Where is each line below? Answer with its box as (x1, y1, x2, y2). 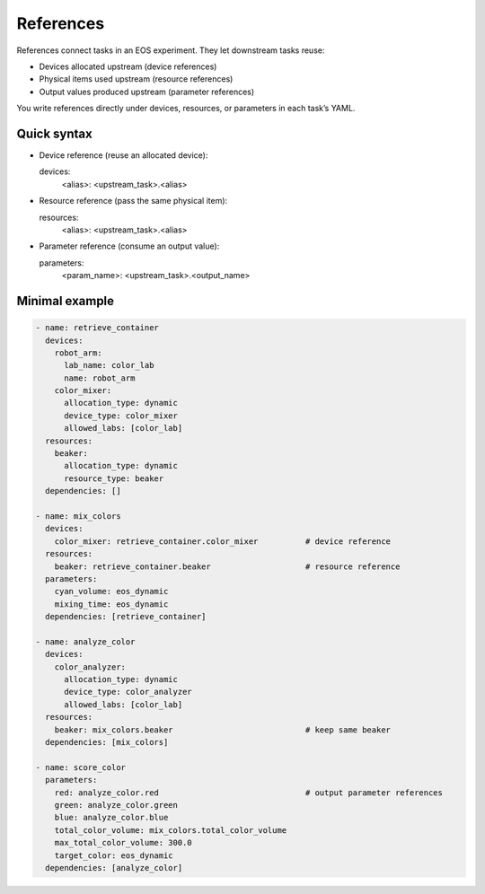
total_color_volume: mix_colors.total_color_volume (54, 825, 287, 835)
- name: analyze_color (35, 636, 136, 646)
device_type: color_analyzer (64, 687, 192, 697)
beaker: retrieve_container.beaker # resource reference (54, 561, 401, 572)
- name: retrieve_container (35, 323, 159, 333)
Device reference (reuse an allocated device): (39, 150, 208, 161)
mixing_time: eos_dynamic (54, 599, 169, 609)
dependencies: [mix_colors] (45, 737, 169, 748)
